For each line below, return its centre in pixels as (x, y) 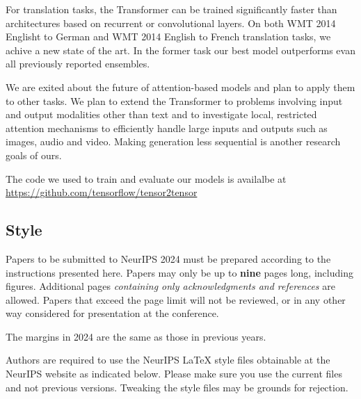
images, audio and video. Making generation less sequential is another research (173, 141)
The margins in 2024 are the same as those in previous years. (136, 336)
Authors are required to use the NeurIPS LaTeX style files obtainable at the (168, 360)
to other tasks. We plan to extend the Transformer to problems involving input (174, 100)
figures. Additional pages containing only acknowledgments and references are (170, 286)
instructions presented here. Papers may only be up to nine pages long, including (179, 272)
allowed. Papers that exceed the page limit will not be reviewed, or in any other (176, 299)
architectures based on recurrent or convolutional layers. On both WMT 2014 (171, 23)
